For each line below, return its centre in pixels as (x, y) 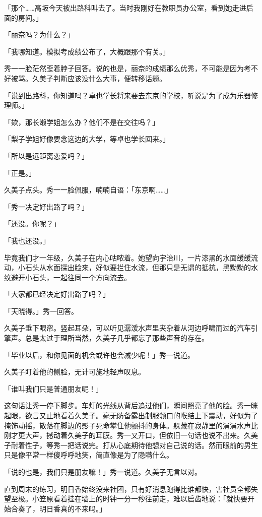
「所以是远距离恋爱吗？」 (46, 155)
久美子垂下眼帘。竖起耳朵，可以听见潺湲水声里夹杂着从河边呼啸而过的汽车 (127, 328)
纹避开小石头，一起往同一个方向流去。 (68, 277)
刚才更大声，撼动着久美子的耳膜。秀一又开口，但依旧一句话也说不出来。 (124, 435)
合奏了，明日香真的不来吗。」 (58, 508)
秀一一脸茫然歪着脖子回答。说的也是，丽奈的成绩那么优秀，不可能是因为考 (127, 68)
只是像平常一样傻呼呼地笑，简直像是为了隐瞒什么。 (89, 455)
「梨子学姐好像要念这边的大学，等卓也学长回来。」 (87, 139)
